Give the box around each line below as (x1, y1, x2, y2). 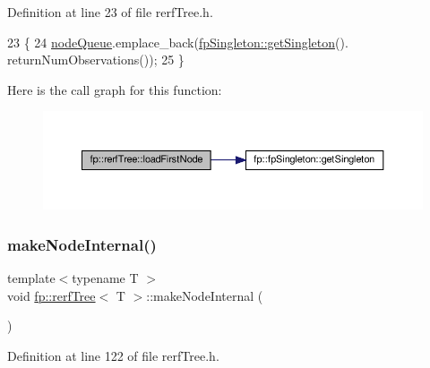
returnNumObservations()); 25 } (7, 50, 185, 69)
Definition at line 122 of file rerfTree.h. (7, 346, 219, 364)
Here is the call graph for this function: (7, 80, 222, 98)
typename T (72, 268, 139, 287)
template (7, 268, 56, 287)
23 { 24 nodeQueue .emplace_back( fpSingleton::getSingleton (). (7, 32, 348, 51)
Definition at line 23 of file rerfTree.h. (7, 3, 213, 21)
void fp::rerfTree (7, 286, 96, 304)
